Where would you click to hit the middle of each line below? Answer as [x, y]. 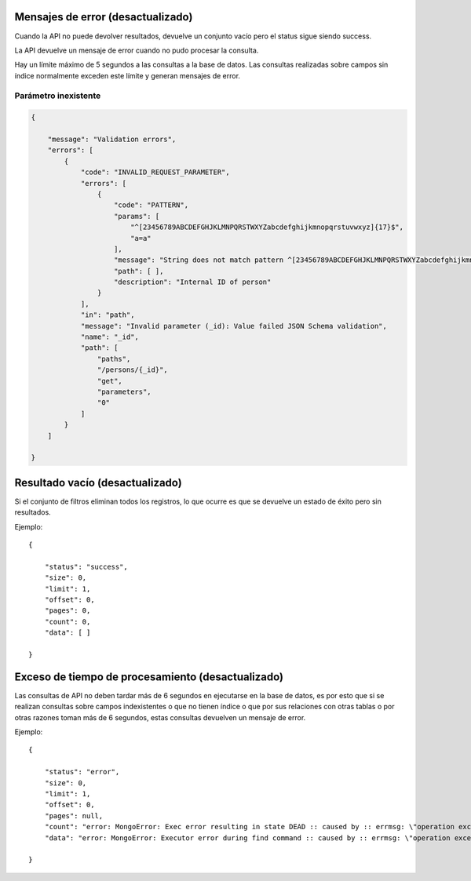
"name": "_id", [110, 337]
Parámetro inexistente [58, 96]
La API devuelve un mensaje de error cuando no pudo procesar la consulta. [137, 50]
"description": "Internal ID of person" [193, 282]
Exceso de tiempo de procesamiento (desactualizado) [149, 677]
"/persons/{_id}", [132, 370]
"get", [110, 381]
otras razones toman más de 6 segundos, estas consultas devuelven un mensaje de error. [160, 717]
